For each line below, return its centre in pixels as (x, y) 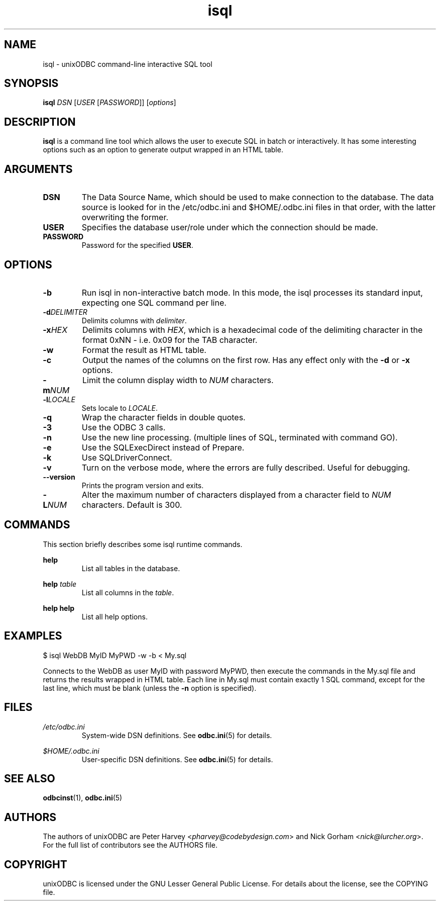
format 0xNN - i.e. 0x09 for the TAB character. (170, 340)
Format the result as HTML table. (144, 350)
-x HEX (55, 330)
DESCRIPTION (40, 122)
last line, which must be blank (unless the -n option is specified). (150, 688)
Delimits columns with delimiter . (134, 320)
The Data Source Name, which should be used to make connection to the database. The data (258, 197)
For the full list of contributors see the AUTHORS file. (130, 845)
